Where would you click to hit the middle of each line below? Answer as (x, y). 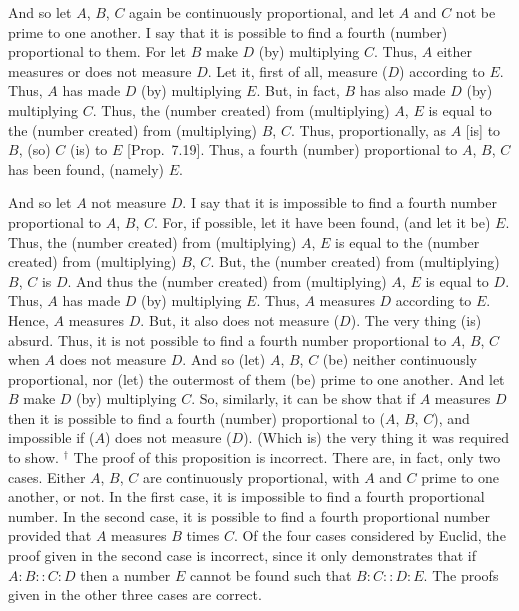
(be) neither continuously (399, 359)
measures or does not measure (100, 70)
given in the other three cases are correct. (135, 594)
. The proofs (461, 574)
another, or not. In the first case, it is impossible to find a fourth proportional (246, 496)
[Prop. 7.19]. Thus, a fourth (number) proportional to (292, 149)
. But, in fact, (298, 90)
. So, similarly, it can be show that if (303, 398)
